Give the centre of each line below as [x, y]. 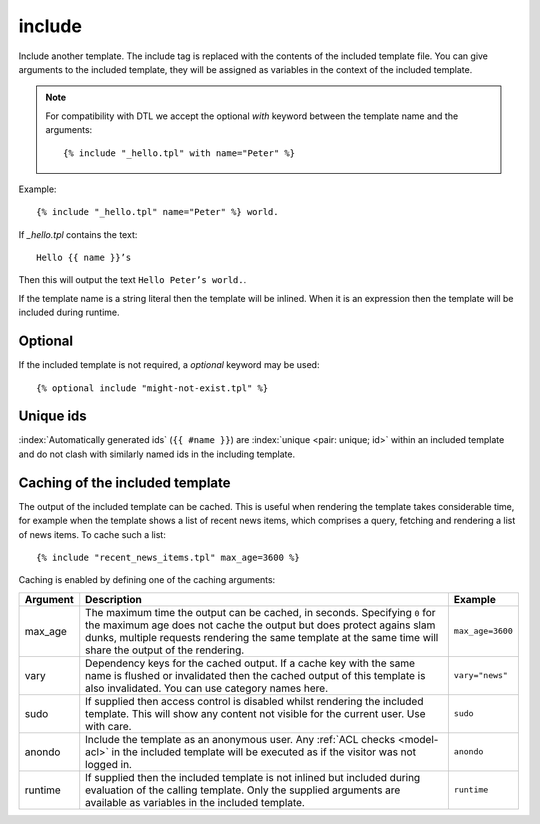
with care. [108, 726]
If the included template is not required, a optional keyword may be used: [169, 365]
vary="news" [481, 675]
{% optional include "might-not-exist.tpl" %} [152, 388]
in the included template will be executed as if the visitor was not [264, 752]
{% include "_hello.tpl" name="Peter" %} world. [157, 212]
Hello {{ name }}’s [84, 258]
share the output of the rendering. [165, 650]
